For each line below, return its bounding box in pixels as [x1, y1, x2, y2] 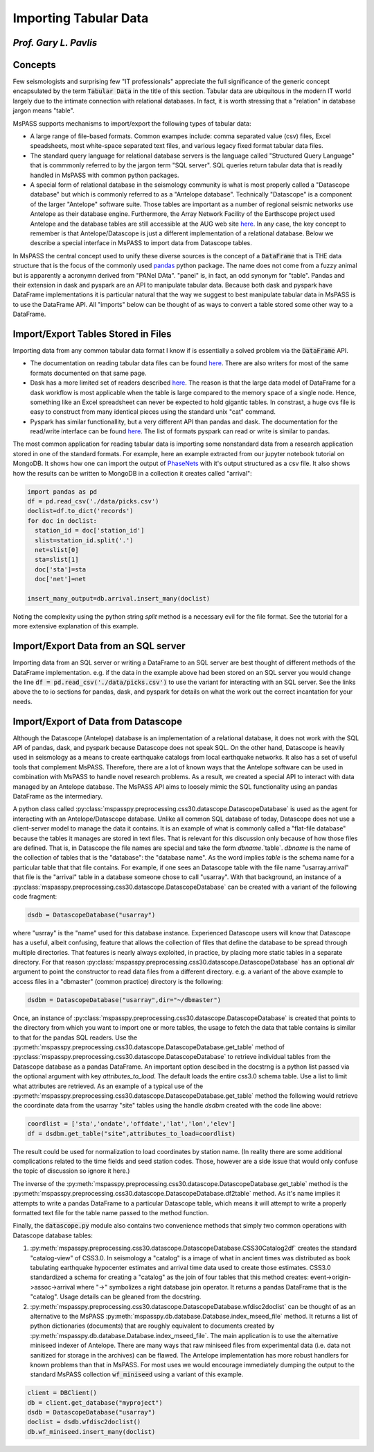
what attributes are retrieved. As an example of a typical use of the [12, 1082, 204, 1090]
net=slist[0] [35, 546, 79, 553]
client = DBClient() [27, 1389, 97, 1397]
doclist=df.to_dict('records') [27, 507, 134, 515]
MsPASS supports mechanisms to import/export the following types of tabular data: [12, 119, 251, 128]
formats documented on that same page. [30, 369, 147, 377]
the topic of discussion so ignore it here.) [12, 1167, 130, 1175]
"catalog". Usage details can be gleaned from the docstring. [30, 1292, 202, 1301]
